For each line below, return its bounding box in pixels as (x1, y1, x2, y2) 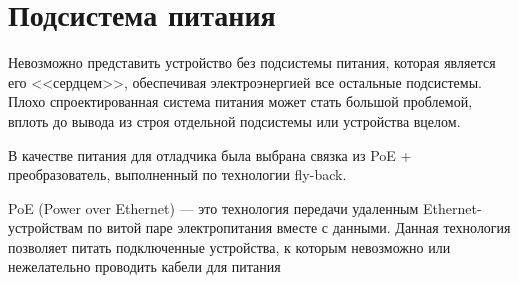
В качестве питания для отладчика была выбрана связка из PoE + (8, 144, 412, 165)
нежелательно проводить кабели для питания (8, 256, 281, 277)
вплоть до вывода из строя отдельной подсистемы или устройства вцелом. (8, 110, 461, 131)
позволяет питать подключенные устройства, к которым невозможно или (8, 236, 451, 257)
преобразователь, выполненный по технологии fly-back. (8, 164, 347, 185)
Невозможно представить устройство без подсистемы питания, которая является (8, 52, 496, 73)
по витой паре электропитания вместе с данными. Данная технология (87, 217, 511, 238)
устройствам (8, 217, 83, 238)
